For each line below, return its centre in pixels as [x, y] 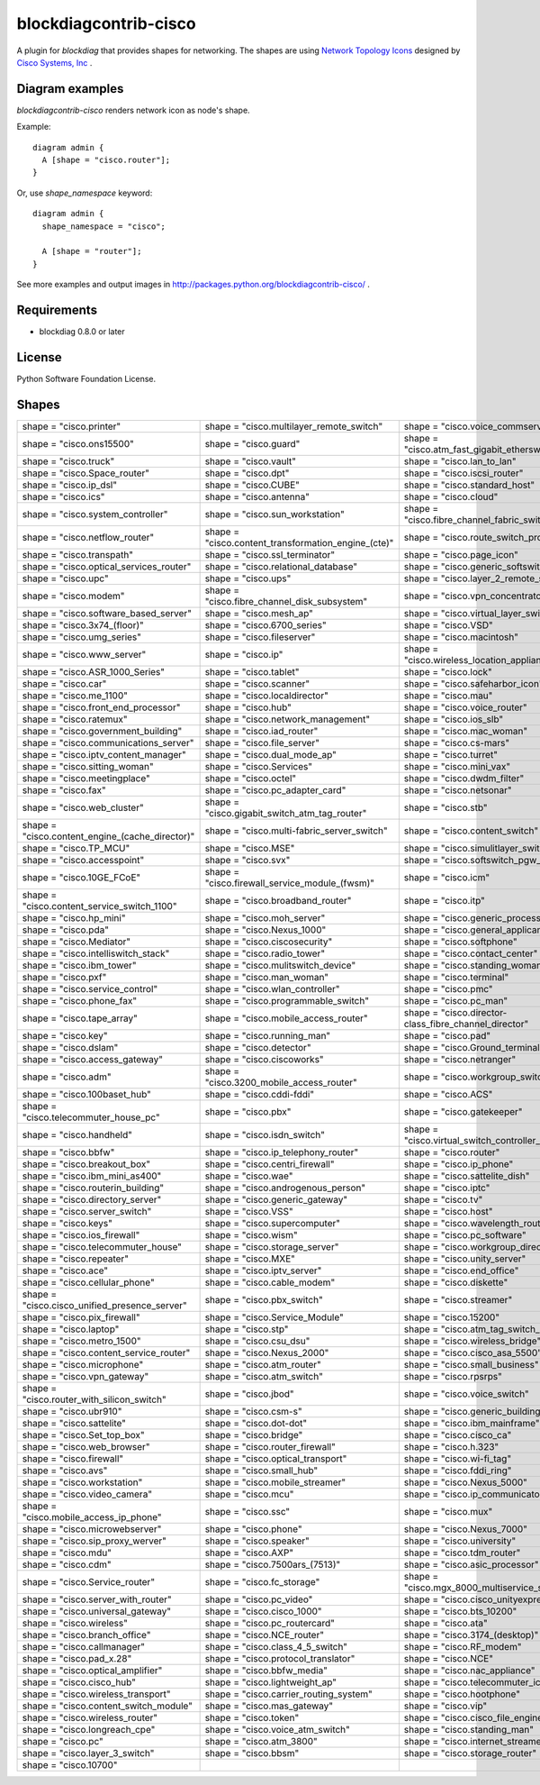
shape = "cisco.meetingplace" [86, 778]
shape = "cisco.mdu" [67, 1553]
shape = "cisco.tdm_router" [462, 1553]
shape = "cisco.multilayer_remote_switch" [294, 426]
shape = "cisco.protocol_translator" [280, 1658]
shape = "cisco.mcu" [249, 1494]
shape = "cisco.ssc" [247, 1511]
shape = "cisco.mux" [448, 1511]
